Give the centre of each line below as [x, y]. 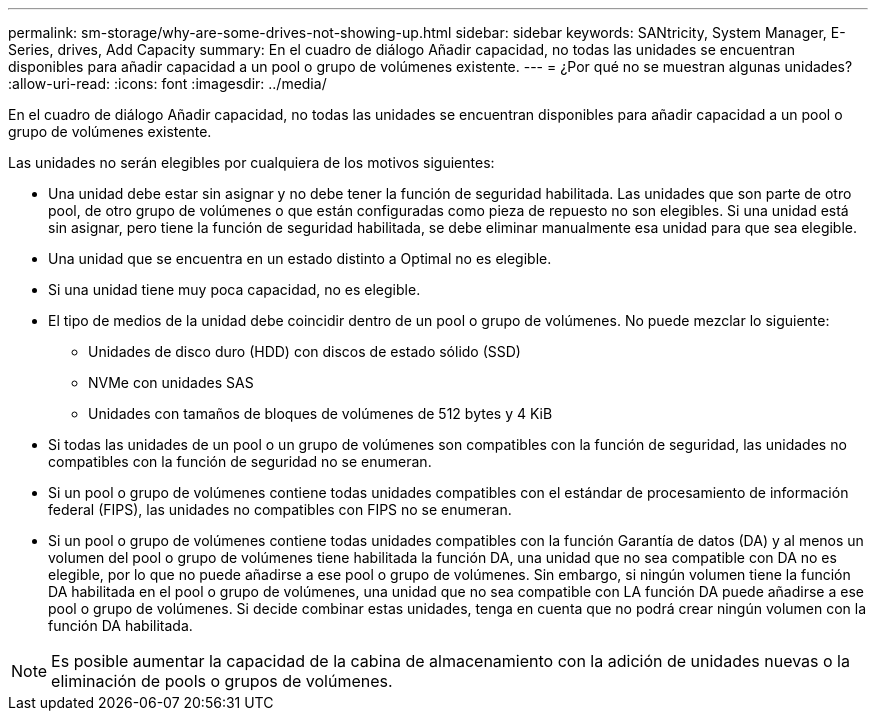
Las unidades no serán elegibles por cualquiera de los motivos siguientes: [251, 162]
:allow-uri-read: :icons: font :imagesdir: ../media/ [167, 83]
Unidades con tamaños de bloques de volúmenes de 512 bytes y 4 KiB [320, 413]
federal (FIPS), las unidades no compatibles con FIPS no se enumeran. [280, 509]
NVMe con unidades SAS [171, 382]
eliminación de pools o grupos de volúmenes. [222, 681]
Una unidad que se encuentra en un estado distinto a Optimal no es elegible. [300, 258]
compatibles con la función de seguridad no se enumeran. [240, 461]
